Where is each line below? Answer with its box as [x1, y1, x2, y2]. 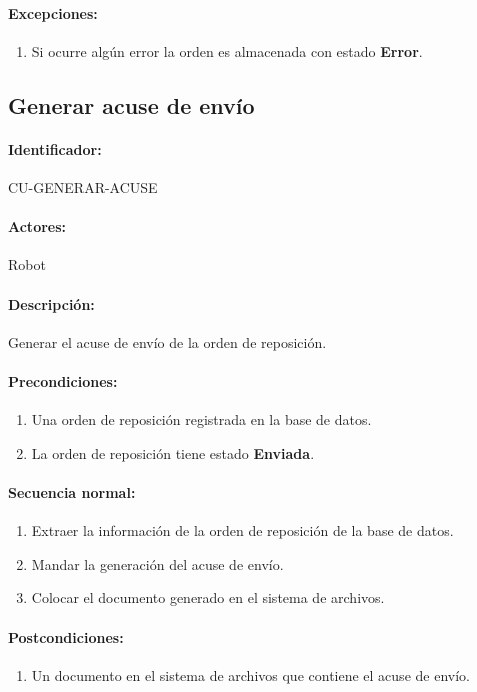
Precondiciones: [8, 370, 118, 391]
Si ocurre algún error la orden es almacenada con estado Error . [31, 40, 423, 61]
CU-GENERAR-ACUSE [8, 176, 158, 197]
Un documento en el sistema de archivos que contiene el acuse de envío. [31, 664, 470, 685]
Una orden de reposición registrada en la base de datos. [31, 409, 372, 430]
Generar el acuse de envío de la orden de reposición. [8, 331, 327, 352]
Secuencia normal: [8, 481, 136, 502]
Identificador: [8, 138, 102, 159]
